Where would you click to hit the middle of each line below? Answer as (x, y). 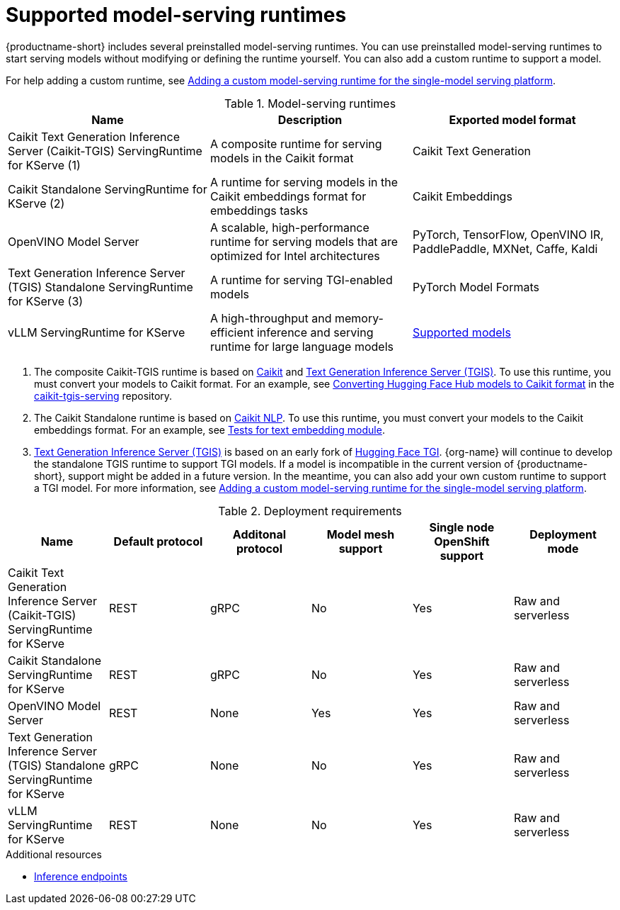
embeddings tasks (259, 210)
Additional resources (54, 854)
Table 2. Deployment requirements (310, 511)
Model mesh (361, 534)
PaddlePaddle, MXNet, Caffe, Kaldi (505, 248)
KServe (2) (36, 203)
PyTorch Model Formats (476, 287)
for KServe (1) (44, 165)
